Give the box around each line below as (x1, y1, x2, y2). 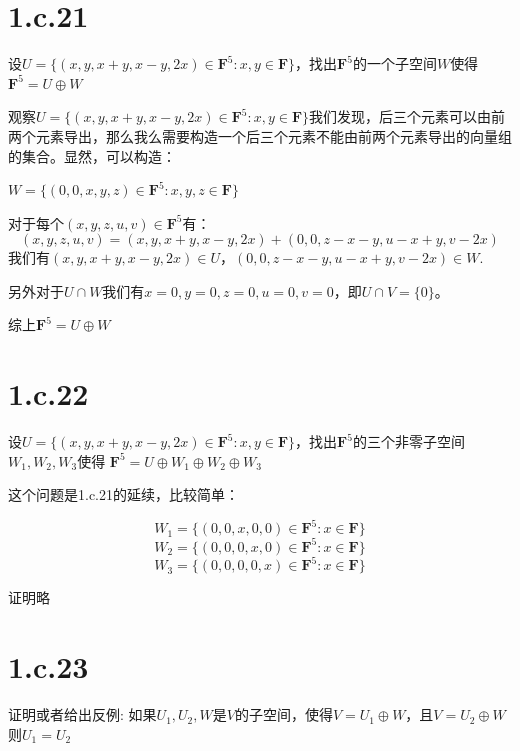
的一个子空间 (352, 53, 437, 74)
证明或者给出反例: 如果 (8, 704, 157, 725)
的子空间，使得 (234, 704, 333, 725)
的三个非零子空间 (352, 431, 465, 452)
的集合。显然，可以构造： (8, 145, 176, 166)
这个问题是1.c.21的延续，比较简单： (8, 484, 239, 505)
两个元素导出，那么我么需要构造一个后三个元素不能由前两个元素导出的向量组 (8, 125, 512, 146)
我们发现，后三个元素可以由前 (309, 106, 506, 127)
